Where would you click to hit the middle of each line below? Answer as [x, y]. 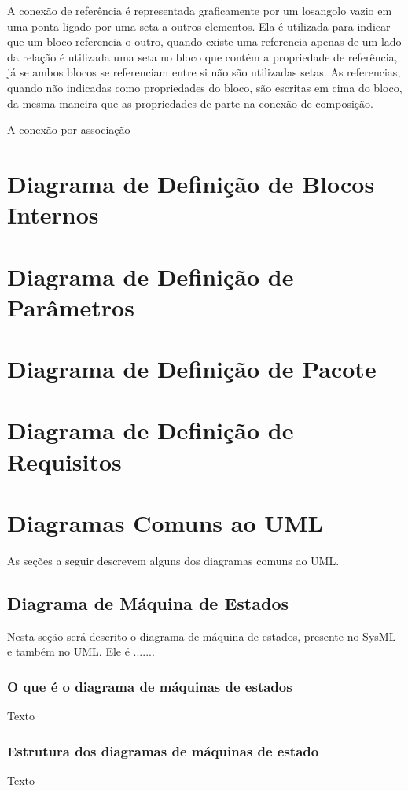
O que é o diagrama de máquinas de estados [150, 686]
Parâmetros [71, 307]
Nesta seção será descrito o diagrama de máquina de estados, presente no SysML [202, 636]
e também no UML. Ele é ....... [81, 651]
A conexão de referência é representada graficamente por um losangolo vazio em [200, 10]
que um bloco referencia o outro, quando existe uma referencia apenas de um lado [204, 41]
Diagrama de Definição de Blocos [191, 183]
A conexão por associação [69, 129]
